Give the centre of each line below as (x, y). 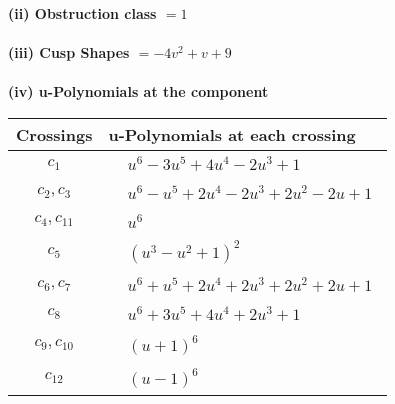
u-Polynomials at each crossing (232, 134)
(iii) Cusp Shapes (69, 52)
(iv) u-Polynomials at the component (138, 91)
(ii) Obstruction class (82, 13)
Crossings (54, 134)
